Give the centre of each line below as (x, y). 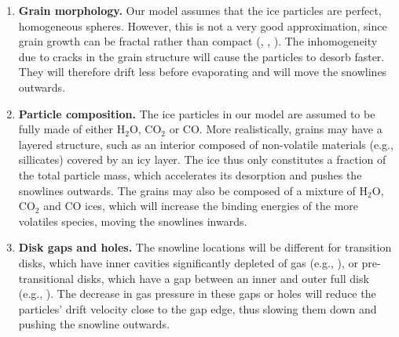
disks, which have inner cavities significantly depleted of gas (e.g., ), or (188, 262)
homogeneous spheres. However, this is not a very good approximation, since (203, 25)
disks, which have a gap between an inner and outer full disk (223, 278)
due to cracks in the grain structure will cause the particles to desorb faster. (201, 56)
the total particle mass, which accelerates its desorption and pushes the (190, 174)
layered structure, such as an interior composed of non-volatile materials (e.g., (206, 144)
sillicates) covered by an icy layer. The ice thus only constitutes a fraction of (202, 159)
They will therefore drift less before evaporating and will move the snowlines (203, 72)
